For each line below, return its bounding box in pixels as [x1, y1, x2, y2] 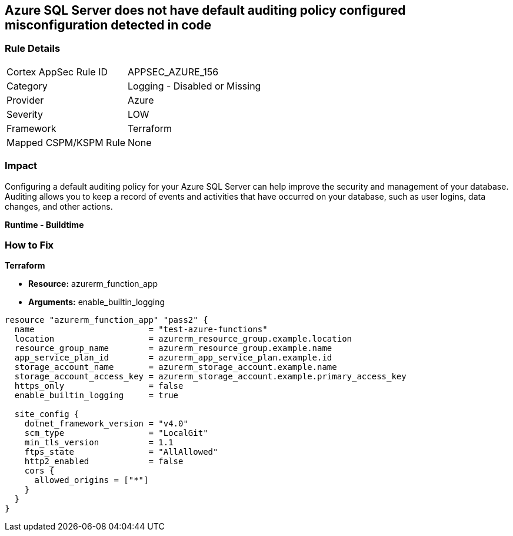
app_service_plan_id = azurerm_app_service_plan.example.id [14, 353, 332, 363]
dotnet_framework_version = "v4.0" [24, 419, 188, 429]
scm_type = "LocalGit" [24, 428, 208, 438]
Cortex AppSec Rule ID [6, 65, 108, 78]
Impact [5, 160, 38, 172]
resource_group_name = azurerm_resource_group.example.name [14, 343, 332, 353]
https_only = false [14, 381, 184, 391]
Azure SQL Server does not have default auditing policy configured [5, 3, 406, 18]
